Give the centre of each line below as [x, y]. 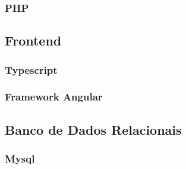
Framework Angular [54, 97]
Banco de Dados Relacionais [93, 129]
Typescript [31, 69]
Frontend [33, 40]
